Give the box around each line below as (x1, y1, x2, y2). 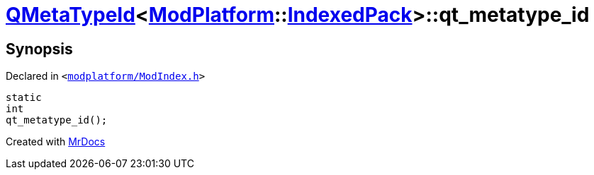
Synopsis (6, 40, 73, 58)
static (6, 92, 42, 104)
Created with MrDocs (6, 135, 106, 148)
